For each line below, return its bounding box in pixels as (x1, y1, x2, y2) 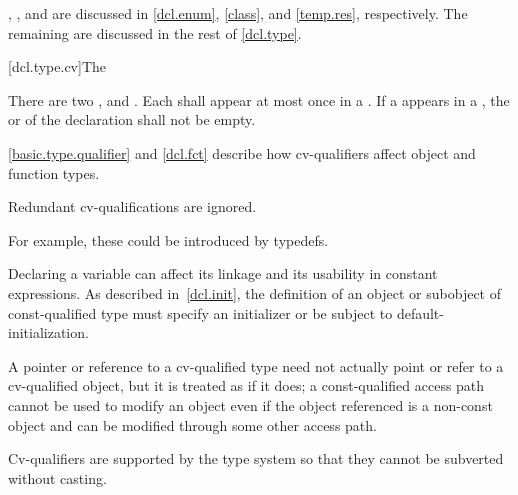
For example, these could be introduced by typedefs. (8, 229, 329, 250)
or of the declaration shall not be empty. (8, 109, 256, 130)
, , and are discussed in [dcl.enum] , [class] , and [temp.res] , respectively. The (8, 3, 468, 23)
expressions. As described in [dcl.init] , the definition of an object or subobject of (8, 282, 501, 303)
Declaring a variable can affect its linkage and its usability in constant (8, 263, 438, 284)
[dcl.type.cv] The (8, 56, 107, 77)
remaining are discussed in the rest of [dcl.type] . (8, 22, 302, 43)
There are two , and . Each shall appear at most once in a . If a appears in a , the (8, 89, 510, 110)
